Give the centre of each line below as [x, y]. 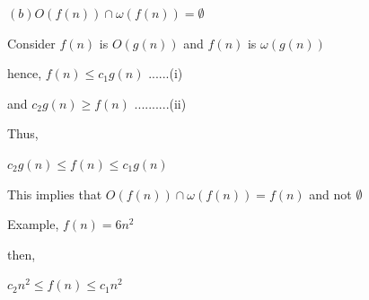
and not [330, 194]
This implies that [55, 194]
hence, [25, 73]
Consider [31, 43]
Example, [33, 224]
